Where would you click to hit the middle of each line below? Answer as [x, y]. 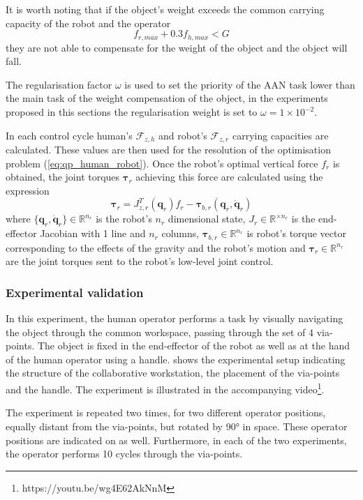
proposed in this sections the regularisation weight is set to [132, 112]
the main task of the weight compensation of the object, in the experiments [167, 98]
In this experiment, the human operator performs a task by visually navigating [175, 318]
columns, [180, 233]
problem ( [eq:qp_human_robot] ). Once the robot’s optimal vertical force [162, 163]
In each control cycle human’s [69, 135]
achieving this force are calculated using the [229, 177]
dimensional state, [207, 219]
